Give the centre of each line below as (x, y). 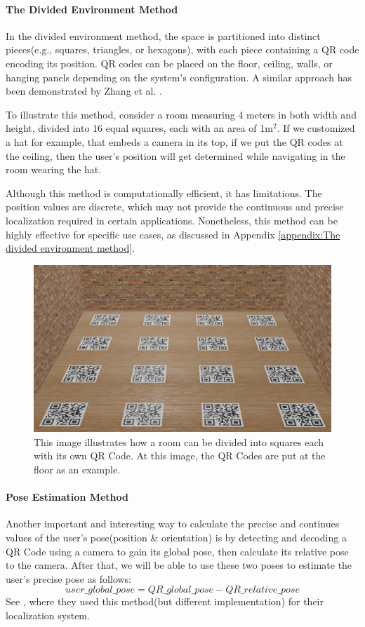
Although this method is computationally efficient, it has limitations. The (164, 193)
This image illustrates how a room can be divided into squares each (179, 441)
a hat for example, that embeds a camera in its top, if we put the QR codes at (174, 141)
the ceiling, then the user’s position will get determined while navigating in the (175, 155)
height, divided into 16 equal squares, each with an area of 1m (139, 128)
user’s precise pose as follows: (69, 578)
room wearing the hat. (54, 169)
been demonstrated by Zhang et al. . (84, 91)
